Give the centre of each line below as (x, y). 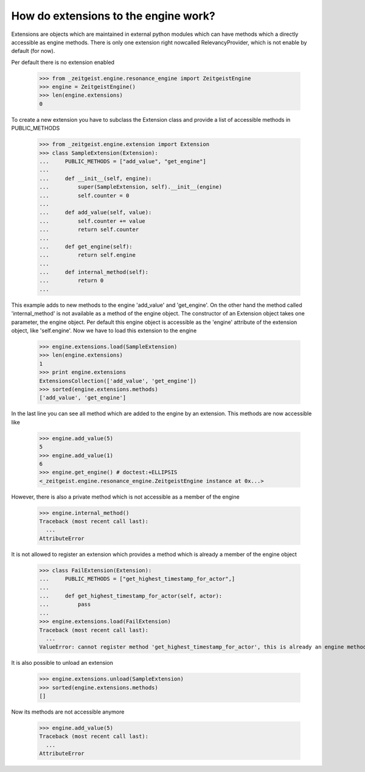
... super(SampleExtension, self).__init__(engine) (131, 187)
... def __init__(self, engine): (96, 178)
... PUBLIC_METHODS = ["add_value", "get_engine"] (123, 162)
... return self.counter (89, 230)
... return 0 (71, 281)
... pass (65, 605)
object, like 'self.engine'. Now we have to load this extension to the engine (104, 331)
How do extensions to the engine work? (113, 16)
